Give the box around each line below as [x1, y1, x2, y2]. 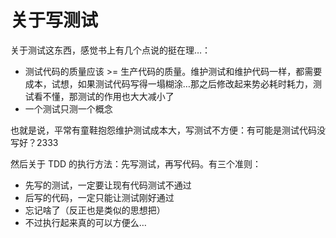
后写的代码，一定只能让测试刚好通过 [24, 191, 175, 203]
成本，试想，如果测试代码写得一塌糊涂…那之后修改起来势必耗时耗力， [24, 77, 313, 90]
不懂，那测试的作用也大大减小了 [42, 90, 175, 102]
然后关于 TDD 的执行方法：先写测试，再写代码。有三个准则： [10, 157, 262, 170]
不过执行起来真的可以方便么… [24, 216, 147, 228]
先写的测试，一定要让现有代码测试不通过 [24, 179, 192, 191]
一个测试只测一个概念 [24, 102, 113, 115]
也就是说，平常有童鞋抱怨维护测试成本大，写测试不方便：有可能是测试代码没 [10, 124, 326, 136]
